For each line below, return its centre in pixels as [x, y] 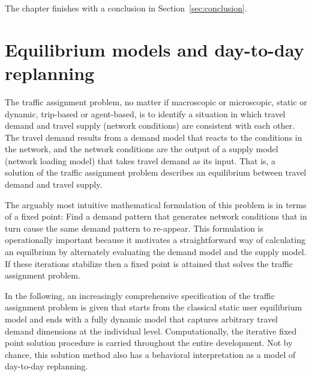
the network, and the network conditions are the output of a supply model [142, 149]
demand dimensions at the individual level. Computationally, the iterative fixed [151, 331]
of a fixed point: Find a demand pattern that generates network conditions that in [156, 216]
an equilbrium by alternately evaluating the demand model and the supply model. [156, 252]
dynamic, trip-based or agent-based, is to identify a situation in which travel [145, 113]
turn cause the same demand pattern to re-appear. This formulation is [134, 228]
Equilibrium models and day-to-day [154, 49]
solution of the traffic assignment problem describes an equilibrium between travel [156, 172]
